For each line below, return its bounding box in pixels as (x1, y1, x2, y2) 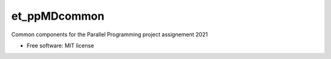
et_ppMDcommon (11, 9, 105, 23)
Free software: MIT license (26, 42, 94, 49)
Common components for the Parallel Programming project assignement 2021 (11, 31, 208, 38)
